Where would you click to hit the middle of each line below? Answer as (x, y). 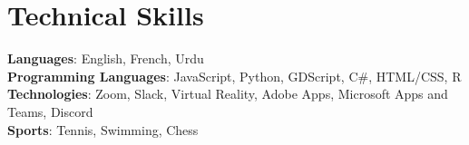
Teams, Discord (50, 111)
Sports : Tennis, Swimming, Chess (103, 129)
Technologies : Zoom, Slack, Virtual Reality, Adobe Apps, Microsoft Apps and (228, 94)
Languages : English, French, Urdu (106, 58)
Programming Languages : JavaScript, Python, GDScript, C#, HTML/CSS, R (234, 76)
